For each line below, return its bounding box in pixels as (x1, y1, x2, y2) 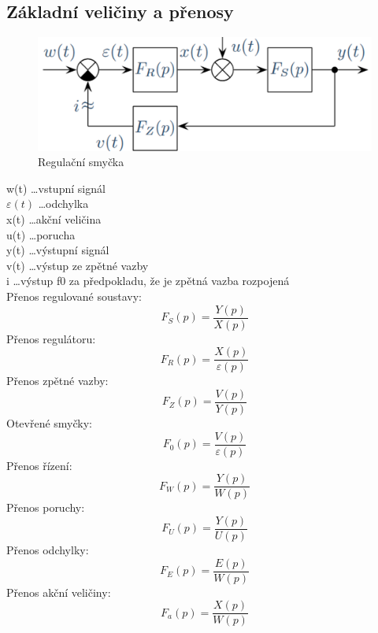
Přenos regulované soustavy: (6, 288, 143, 305)
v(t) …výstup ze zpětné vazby (6, 257, 149, 273)
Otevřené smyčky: (6, 415, 92, 431)
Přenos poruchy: (6, 499, 85, 516)
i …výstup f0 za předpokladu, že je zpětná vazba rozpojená (6, 272, 290, 289)
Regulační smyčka (38, 154, 124, 170)
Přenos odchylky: (6, 541, 89, 557)
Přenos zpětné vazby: (6, 372, 109, 389)
